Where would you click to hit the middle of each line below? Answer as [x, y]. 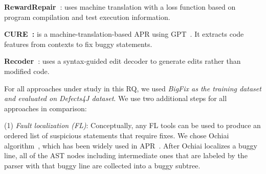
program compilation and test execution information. [87, 17]
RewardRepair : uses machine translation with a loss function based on [120, 7]
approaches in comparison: [46, 108]
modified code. [27, 71]
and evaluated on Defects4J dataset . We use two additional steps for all [116, 98]
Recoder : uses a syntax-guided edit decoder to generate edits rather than [123, 61]
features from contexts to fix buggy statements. [78, 44]
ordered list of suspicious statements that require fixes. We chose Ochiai [117, 135]
